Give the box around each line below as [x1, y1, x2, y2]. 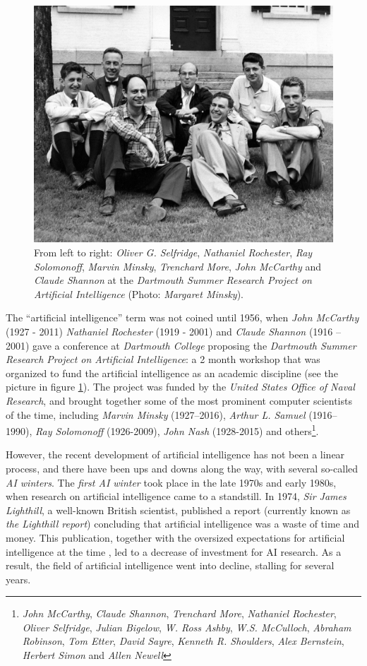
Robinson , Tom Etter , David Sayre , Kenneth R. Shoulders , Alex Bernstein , [22, 634, 344, 648]
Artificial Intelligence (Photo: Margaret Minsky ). [34, 286, 243, 301]
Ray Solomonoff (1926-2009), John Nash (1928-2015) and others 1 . [35, 422, 319, 438]
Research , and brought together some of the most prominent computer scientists [6, 393, 352, 408]
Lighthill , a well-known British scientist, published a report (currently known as [6, 502, 351, 517]
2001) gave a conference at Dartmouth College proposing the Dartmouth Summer [6, 338, 356, 352]
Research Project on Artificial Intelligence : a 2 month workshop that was [6, 352, 320, 367]
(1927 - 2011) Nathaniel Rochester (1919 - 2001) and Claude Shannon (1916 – [6, 323, 341, 338]
